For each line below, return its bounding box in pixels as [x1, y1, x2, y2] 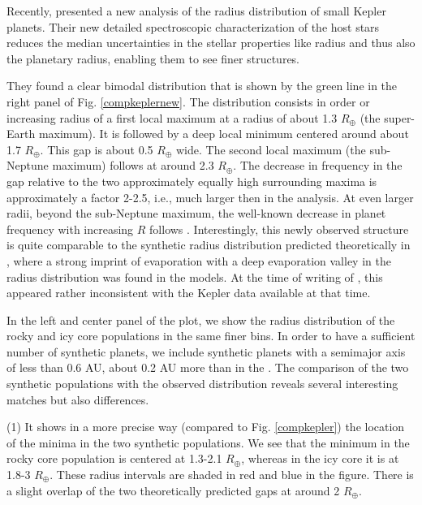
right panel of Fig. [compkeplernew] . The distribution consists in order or [6, 93, 370, 110]
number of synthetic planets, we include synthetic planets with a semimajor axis [6, 343, 406, 360]
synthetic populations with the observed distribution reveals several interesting [6, 375, 398, 392]
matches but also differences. [6, 391, 149, 408]
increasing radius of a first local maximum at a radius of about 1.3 [6, 109, 338, 126]
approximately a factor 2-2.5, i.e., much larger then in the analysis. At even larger [6, 188, 414, 205]
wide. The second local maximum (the [175, 140, 366, 158]
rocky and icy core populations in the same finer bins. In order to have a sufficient [6, 327, 416, 344]
